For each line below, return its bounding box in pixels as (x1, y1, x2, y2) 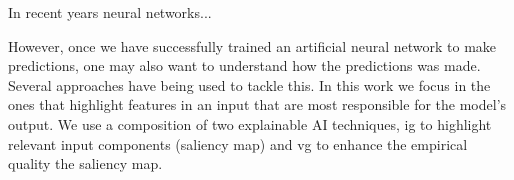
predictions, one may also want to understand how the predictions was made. (8, 55, 481, 76)
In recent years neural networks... (8, 2, 212, 22)
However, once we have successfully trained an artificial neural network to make (8, 35, 497, 56)
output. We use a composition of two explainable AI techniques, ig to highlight (8, 113, 492, 134)
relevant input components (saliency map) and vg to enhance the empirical (8, 133, 468, 154)
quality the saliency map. (8, 153, 163, 174)
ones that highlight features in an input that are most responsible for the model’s (8, 94, 507, 115)
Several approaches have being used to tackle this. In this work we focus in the (8, 74, 491, 95)
